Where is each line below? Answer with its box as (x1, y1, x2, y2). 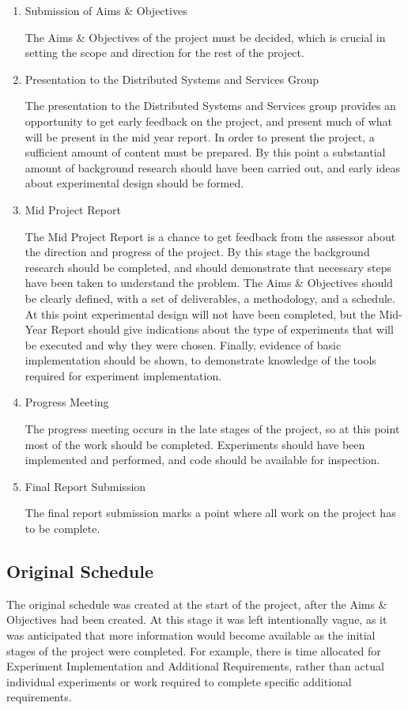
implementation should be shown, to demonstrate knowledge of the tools (25, 352, 376, 368)
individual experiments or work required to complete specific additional (6, 673, 352, 689)
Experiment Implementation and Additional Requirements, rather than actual (6, 658, 384, 674)
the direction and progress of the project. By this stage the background (25, 244, 370, 260)
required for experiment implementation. (25, 367, 222, 383)
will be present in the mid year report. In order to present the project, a (25, 128, 375, 145)
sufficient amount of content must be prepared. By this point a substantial (25, 144, 386, 161)
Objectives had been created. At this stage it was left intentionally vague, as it (6, 611, 387, 628)
